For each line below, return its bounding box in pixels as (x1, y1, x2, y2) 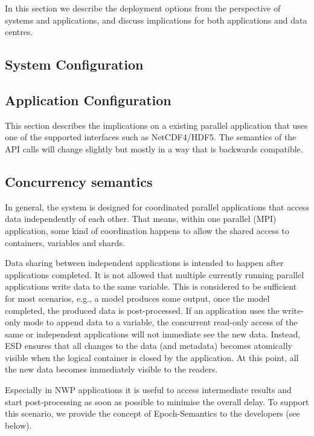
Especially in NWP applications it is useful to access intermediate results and (5, 383, 292, 396)
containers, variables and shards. (5, 236, 125, 249)
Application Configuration (5, 90, 171, 109)
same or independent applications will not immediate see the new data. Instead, (5, 327, 301, 340)
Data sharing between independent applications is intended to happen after (5, 256, 284, 269)
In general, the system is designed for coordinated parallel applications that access (5, 200, 309, 213)
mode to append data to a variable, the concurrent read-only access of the (23, 316, 298, 328)
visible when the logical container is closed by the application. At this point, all (5, 351, 299, 363)
